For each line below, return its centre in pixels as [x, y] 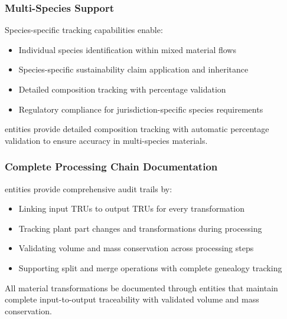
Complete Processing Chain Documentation [111, 167]
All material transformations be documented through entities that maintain [141, 287]
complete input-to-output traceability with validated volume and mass [132, 299]
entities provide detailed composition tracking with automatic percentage [137, 129]
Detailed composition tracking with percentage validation [122, 89]
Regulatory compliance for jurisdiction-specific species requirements [141, 109]
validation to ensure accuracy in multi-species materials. [106, 140]
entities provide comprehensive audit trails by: [89, 188]
